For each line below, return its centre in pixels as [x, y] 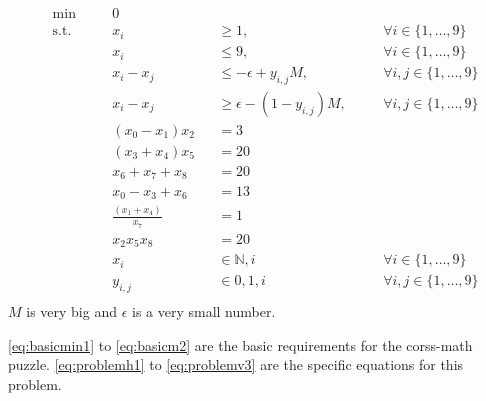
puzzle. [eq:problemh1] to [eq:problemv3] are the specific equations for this [236, 364]
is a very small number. [204, 310]
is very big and [71, 310]
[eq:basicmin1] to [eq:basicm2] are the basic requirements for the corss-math [240, 344]
